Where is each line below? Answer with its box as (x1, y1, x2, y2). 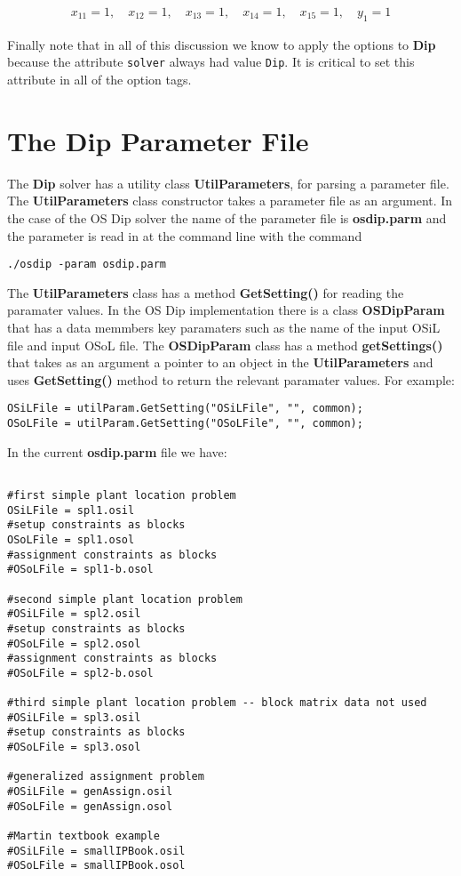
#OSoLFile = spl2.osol (7, 637, 141, 650)
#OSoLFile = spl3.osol (7, 741, 141, 754)
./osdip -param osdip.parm (7, 258, 166, 271)
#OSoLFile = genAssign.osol (7, 800, 173, 813)
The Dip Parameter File (7, 122, 309, 158)
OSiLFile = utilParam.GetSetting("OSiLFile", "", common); (7, 402, 363, 415)
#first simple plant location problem (7, 488, 236, 502)
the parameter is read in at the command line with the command (7, 226, 362, 245)
